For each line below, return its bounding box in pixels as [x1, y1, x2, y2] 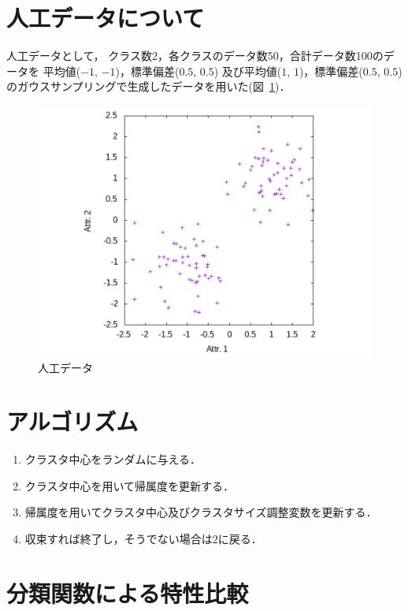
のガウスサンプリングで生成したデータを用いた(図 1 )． [6, 78, 291, 95]
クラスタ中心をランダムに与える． [24, 451, 202, 468]
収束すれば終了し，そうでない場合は [24, 531, 213, 546]
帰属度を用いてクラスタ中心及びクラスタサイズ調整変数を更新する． [24, 504, 377, 520]
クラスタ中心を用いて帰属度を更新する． [24, 477, 235, 494]
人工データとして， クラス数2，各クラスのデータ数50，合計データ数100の [6, 47, 384, 64]
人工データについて [6, 2, 205, 34]
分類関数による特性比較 [6, 576, 249, 609]
